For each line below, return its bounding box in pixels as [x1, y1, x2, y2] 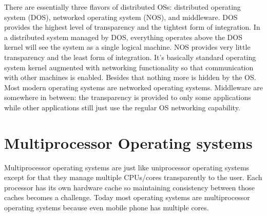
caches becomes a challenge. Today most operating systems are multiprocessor [4, 192, 250, 203]
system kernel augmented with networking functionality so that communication [4, 62, 254, 72]
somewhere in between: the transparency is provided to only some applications [4, 92, 251, 103]
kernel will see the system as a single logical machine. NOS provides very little [4, 42, 251, 52]
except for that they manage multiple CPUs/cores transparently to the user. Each [4, 172, 262, 183]
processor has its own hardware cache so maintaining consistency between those [4, 182, 255, 192]
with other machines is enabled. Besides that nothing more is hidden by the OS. [4, 72, 256, 83]
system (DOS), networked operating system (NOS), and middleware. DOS [4, 11, 238, 22]
